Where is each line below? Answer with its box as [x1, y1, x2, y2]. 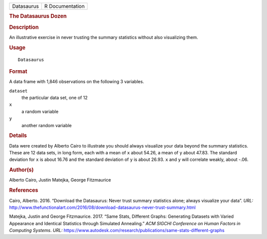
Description [9, 24, 39, 31]
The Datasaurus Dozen [9, 13, 67, 20]
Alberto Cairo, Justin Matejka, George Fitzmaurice [9, 177, 111, 183]
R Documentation [44, 3, 85, 9]
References [9, 187, 39, 194]
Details [9, 132, 27, 139]
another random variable [21, 122, 72, 128]
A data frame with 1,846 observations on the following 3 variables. [9, 79, 144, 85]
